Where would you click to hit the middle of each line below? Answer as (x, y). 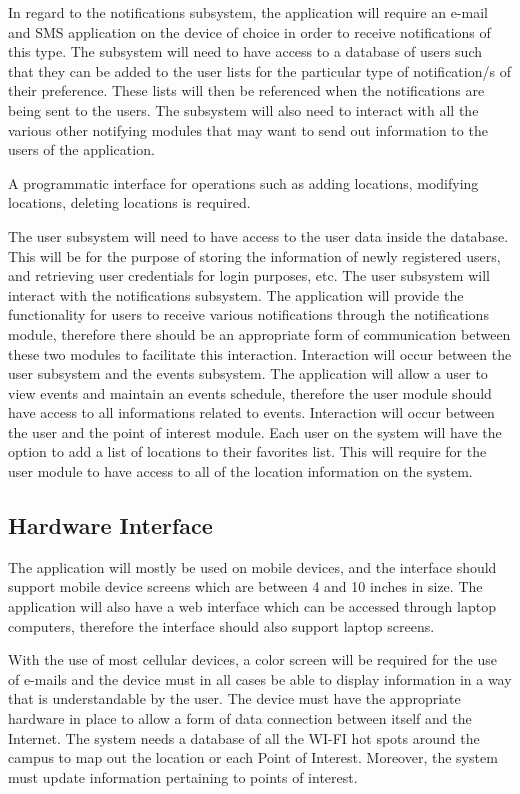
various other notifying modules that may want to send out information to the (248, 129)
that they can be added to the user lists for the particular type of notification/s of (259, 70)
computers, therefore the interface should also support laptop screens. (221, 625)
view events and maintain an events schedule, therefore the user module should (250, 392)
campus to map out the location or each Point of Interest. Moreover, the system (253, 757)
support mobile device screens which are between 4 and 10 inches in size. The (245, 586)
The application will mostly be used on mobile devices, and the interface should (252, 566)
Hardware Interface (110, 525)
